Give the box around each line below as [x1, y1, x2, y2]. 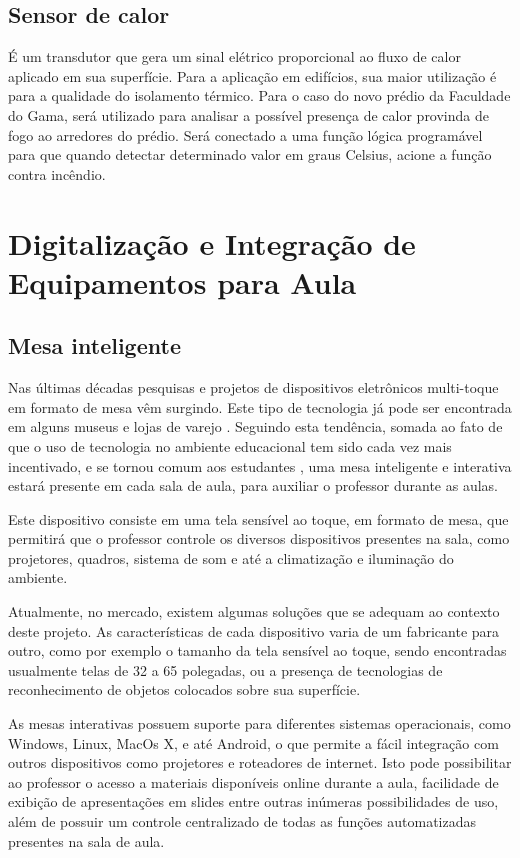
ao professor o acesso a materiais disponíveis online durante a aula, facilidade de [8, 771, 499, 792]
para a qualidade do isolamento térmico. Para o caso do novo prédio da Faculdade [8, 85, 511, 106]
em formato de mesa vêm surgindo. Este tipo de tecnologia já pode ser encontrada [8, 396, 512, 417]
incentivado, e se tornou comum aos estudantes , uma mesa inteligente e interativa [8, 455, 512, 476]
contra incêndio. [8, 163, 106, 184]
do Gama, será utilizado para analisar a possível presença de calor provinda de [8, 104, 489, 125]
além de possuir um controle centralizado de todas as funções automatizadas [8, 811, 476, 831]
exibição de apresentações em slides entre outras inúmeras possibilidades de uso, [8, 791, 499, 812]
